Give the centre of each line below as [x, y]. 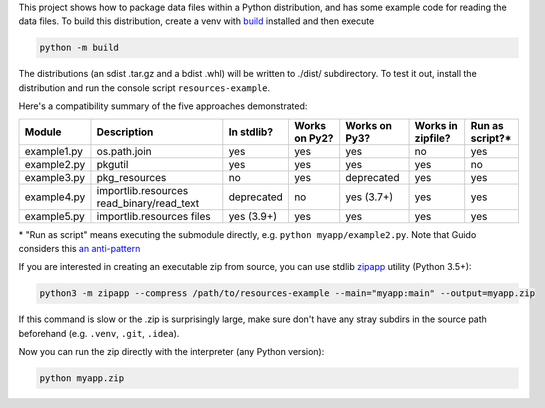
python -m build [79, 48]
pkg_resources [131, 177]
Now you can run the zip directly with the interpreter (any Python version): [171, 352]
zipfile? [432, 138]
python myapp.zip [82, 378]
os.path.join [124, 151]
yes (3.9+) [253, 216]
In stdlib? [251, 132]
